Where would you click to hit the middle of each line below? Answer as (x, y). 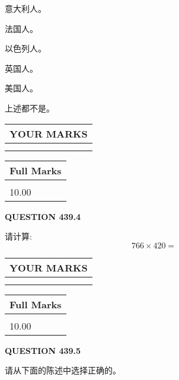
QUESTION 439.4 (43, 216)
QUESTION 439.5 (43, 350)
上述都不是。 (30, 108)
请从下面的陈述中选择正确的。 (63, 370)
